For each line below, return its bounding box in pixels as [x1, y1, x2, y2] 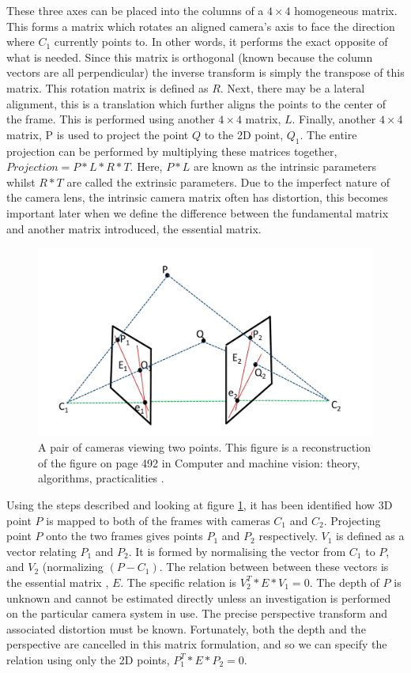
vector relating [6, 543, 77, 559]
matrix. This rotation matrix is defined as [6, 79, 209, 96]
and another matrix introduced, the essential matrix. [6, 220, 262, 236]
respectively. [258, 527, 318, 544]
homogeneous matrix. [294, 2, 398, 18]
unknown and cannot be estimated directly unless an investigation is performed [6, 589, 391, 606]
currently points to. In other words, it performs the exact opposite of [54, 33, 388, 50]
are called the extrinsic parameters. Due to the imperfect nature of [66, 173, 390, 190]
